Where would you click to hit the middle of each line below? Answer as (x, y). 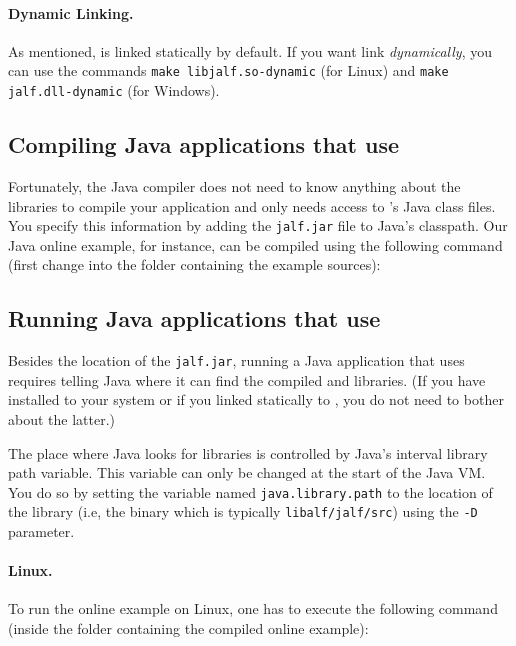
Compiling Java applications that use (204, 144)
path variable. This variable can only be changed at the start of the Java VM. (247, 472)
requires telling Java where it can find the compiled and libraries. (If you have (247, 379)
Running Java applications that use (194, 318)
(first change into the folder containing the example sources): (194, 264)
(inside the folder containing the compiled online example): (188, 628)
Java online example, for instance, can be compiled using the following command (255, 244)
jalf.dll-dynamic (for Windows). (114, 90)
